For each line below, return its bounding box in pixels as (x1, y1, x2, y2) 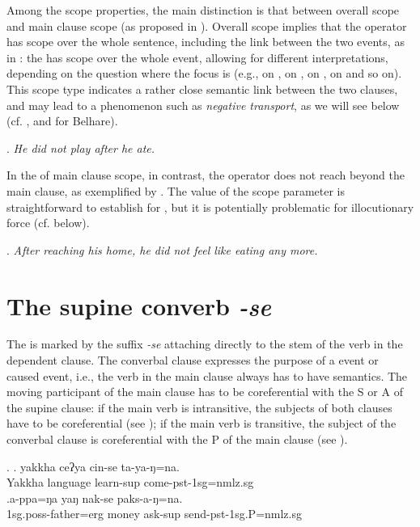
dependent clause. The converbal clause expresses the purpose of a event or (6, 352, 379, 369)
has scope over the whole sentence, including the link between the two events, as (6, 33, 405, 50)
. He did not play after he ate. (6, 139, 155, 156)
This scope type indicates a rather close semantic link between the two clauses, (6, 80, 398, 97)
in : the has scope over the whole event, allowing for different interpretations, (6, 48, 388, 65)
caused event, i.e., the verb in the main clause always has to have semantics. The (6, 367, 408, 384)
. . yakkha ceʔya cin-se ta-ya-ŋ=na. (6, 457, 180, 474)
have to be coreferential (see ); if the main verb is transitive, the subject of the (6, 415, 397, 432)
